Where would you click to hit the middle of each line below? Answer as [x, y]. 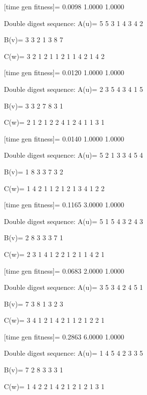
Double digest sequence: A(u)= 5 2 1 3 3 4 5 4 [73, 155]
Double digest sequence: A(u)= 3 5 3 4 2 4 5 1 [73, 287]
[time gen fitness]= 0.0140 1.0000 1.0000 [64, 138]
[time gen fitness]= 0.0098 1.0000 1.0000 [64, 6]
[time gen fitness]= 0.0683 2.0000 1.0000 [64, 270]
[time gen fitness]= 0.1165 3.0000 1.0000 [64, 205]
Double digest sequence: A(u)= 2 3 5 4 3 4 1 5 [73, 89]
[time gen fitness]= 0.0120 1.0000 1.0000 [64, 72]
